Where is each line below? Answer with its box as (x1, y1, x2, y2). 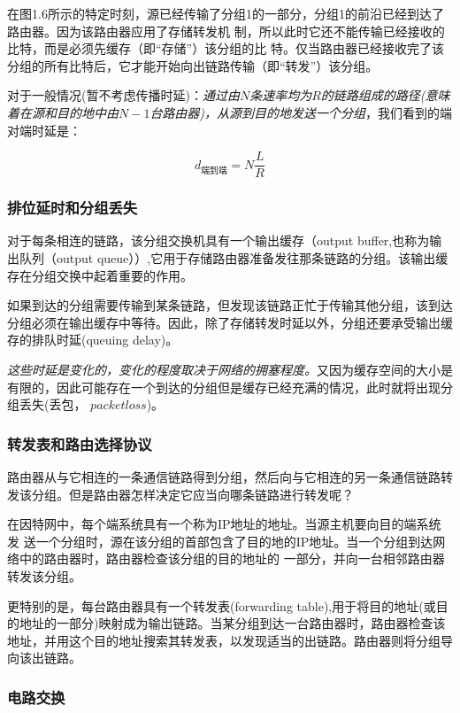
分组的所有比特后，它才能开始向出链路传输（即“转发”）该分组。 (7, 56, 379, 74)
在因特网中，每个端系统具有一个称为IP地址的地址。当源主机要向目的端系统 (7, 515, 441, 533)
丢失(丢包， (19, 395, 87, 414)
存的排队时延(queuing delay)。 (7, 330, 179, 349)
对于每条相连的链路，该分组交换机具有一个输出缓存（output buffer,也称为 (7, 231, 430, 250)
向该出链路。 (7, 648, 81, 667)
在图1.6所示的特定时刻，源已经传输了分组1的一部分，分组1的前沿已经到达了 (7, 4, 444, 22)
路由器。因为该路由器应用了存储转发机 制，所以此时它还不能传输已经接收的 (7, 21, 445, 40)
